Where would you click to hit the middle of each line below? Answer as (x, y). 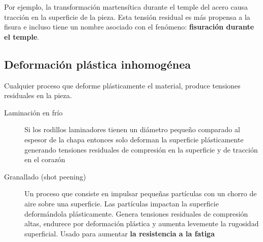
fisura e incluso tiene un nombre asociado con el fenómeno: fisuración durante (129, 27)
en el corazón (45, 159)
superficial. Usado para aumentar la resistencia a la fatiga (120, 233)
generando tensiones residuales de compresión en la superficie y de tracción (141, 149)
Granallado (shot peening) (45, 176)
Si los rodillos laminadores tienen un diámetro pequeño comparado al (132, 129)
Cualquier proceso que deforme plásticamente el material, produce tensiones (122, 85)
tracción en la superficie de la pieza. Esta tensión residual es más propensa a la (127, 17)
